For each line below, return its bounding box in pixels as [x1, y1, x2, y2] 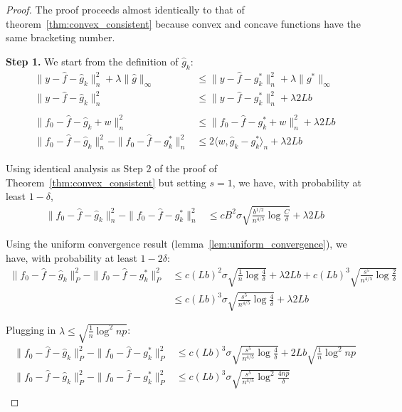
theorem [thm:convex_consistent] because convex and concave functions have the [6, 16, 361, 31]
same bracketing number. [6, 30, 115, 45]
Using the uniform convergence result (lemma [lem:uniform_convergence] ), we [6, 236, 347, 251]
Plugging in [6, 322, 56, 337]
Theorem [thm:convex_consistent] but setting [6, 174, 206, 189]
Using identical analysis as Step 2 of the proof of [6, 160, 218, 175]
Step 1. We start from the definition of [6, 53, 179, 68]
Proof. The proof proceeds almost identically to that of [6, 2, 245, 16]
